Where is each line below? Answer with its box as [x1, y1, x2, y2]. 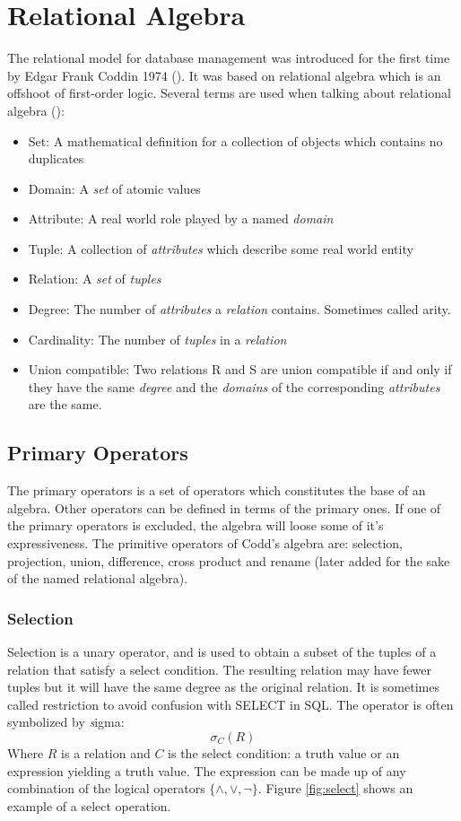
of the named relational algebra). [7, 569, 188, 588]
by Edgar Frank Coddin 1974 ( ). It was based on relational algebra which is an [7, 66, 441, 84]
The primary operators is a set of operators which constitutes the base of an [7, 481, 426, 500]
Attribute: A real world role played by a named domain [28, 209, 334, 228]
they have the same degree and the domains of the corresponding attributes [28, 377, 440, 396]
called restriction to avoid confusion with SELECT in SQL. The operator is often [7, 694, 454, 713]
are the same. [28, 395, 102, 414]
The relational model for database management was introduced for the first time [7, 48, 450, 67]
